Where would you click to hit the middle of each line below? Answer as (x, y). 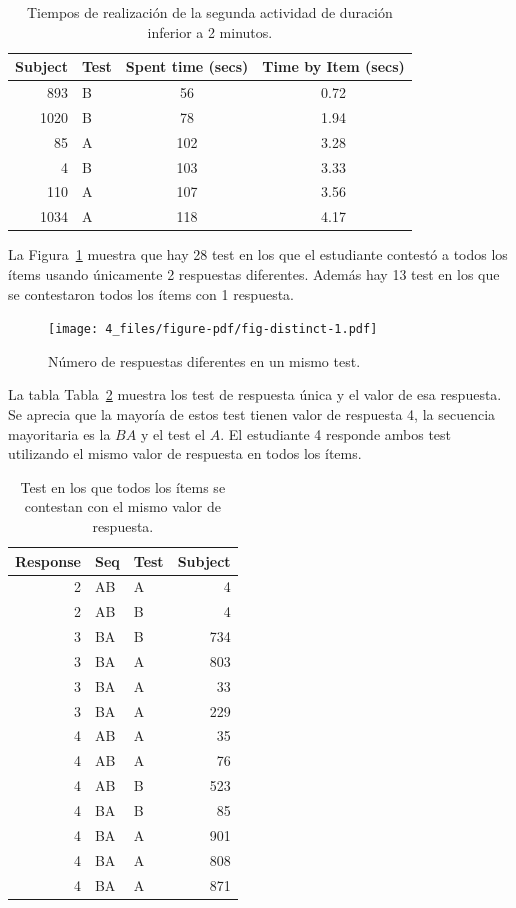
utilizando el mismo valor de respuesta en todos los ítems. (185, 453)
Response (48, 560)
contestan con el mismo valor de (122, 506)
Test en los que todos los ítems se (123, 486)
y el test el (173, 433)
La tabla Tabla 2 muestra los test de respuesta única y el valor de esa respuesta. (255, 394)
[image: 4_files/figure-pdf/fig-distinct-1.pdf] (213, 329)
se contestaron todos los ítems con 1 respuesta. (151, 293)
